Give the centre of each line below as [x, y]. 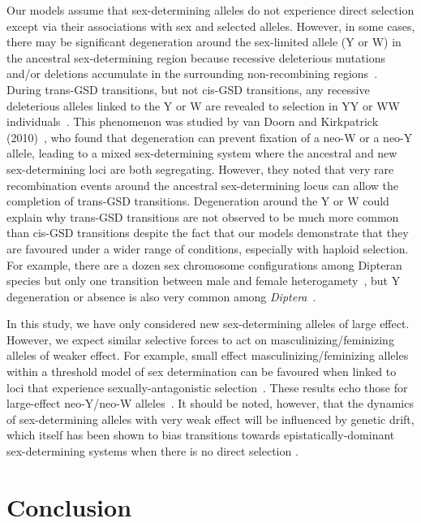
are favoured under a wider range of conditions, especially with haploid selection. [208, 248]
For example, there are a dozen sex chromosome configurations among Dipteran [204, 264]
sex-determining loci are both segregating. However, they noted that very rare [200, 169]
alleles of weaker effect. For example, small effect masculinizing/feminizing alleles [208, 355]
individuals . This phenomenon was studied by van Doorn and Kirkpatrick [193, 121]
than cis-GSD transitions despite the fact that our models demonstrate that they [208, 233]
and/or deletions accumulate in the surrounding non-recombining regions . [192, 73]
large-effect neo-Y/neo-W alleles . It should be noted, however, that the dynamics [210, 403]
